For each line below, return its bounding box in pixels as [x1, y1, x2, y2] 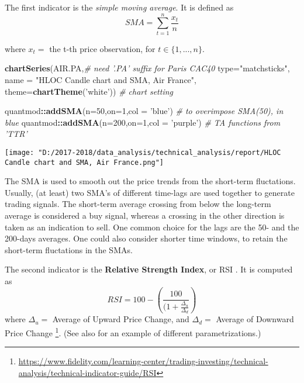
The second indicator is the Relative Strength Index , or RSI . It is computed [5, 263, 293, 275]
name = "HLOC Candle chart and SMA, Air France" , [5, 73, 196, 85]
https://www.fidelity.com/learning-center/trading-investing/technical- [18, 355, 268, 367]
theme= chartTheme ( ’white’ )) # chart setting [5, 85, 174, 97]
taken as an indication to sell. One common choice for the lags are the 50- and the [5, 220, 299, 233]
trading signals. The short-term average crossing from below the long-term [5, 198, 271, 210]
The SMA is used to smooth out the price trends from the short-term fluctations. [5, 175, 296, 187]
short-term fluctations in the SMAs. [5, 243, 133, 256]
